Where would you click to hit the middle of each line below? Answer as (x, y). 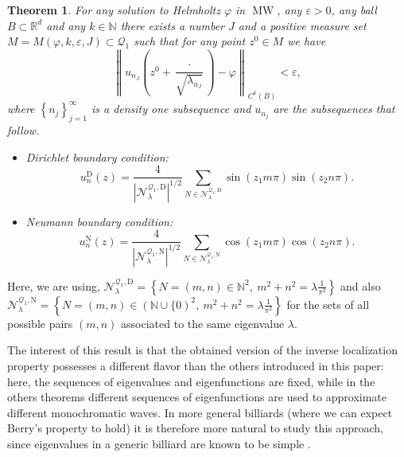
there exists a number (173, 25)
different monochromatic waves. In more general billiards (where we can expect (200, 412)
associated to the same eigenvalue (203, 323)
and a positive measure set (302, 25)
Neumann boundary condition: (99, 221)
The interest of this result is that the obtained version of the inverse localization (202, 350)
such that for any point (190, 41)
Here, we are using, (54, 285)
